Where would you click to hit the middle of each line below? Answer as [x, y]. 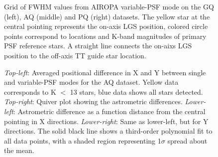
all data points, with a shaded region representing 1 [83, 140]
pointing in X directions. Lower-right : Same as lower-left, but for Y [106, 121]
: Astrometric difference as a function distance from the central [109, 111]
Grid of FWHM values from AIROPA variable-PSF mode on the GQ [109, 6]
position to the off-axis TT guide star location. [75, 55]
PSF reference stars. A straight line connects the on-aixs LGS [98, 46]
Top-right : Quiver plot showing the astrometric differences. [93, 101]
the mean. [19, 150]
